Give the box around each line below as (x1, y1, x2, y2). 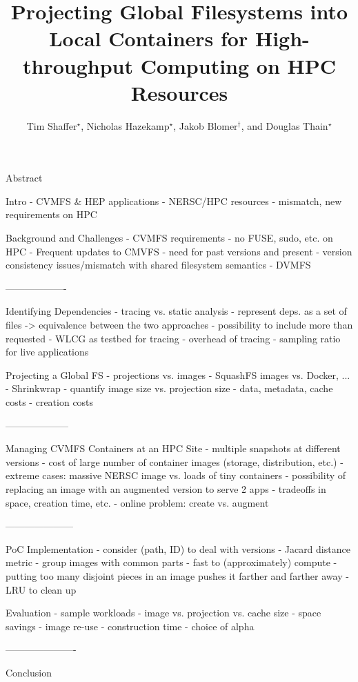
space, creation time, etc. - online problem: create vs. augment (6, 495, 269, 509)
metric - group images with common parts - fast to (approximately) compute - (6, 555, 337, 569)
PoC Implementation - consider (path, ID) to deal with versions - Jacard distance (6, 541, 350, 556)
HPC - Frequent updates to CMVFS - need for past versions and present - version (6, 244, 352, 258)
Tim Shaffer (26, 118, 77, 133)
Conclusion (6, 665, 52, 679)
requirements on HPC (6, 207, 97, 222)
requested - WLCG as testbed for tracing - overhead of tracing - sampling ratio (6, 331, 341, 345)
